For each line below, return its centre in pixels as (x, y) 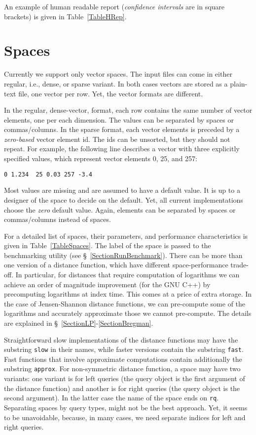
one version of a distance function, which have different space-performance (116, 265)
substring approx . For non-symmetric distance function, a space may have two (122, 369)
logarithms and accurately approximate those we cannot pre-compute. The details (128, 313)
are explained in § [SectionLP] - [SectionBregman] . (79, 323)
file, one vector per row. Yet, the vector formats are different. (111, 93)
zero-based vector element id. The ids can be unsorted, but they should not (117, 139)
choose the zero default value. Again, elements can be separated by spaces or (120, 209)
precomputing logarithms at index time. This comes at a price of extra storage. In (128, 294)
